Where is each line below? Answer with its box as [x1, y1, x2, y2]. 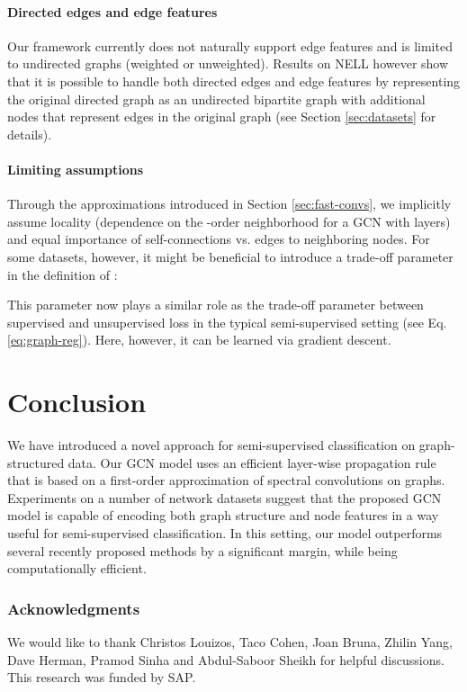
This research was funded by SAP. [7, 668, 196, 687]
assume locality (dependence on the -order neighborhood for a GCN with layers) [7, 211, 451, 230]
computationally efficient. [7, 559, 147, 578]
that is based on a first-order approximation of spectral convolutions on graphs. [7, 471, 445, 490]
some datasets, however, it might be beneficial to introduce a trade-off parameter [7, 247, 454, 265]
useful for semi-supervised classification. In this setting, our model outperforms [7, 524, 443, 542]
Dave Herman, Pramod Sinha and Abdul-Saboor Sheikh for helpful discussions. [7, 650, 445, 669]
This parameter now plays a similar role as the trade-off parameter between [7, 295, 424, 314]
